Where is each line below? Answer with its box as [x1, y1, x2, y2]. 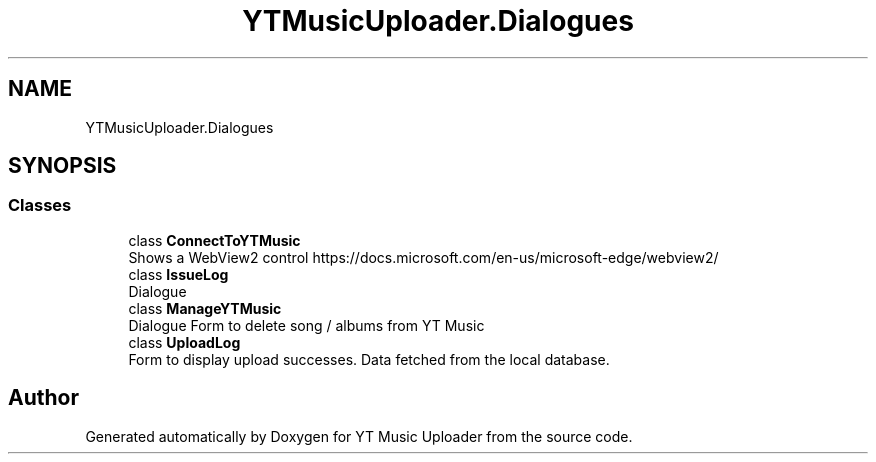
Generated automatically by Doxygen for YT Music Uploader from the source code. [85, 427, 633, 445]
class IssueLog [128, 265, 229, 283]
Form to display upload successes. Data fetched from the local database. [128, 350, 610, 368]
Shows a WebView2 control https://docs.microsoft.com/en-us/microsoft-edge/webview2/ [128, 248, 719, 266]
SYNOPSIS [8, 153, 117, 179]
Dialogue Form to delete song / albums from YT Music [128, 316, 485, 334]
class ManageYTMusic [128, 299, 282, 317]
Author [8, 385, 79, 411]
